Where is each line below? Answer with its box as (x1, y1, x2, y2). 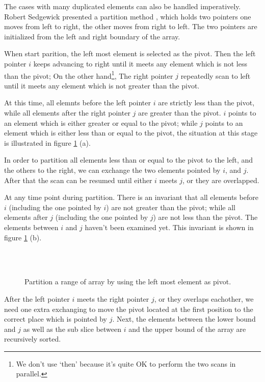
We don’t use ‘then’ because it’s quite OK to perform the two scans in (16, 358, 236, 369)
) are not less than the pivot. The (153, 212, 258, 222)
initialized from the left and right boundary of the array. (4, 31, 180, 41)
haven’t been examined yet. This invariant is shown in (85, 221, 254, 232)
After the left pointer (4, 293, 70, 304)
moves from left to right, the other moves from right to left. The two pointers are (4, 21, 257, 32)
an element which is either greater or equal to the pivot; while (4, 117, 198, 128)
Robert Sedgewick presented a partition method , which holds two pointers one (4, 11, 251, 21)
